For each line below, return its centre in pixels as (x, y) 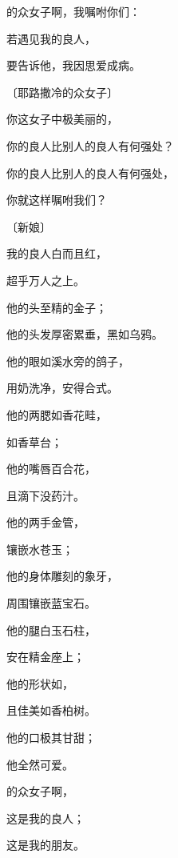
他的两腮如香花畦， (57, 414)
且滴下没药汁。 (45, 495)
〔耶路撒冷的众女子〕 (62, 92)
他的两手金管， (45, 522)
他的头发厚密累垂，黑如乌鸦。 (85, 334)
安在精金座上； (45, 657)
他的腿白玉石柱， (51, 629)
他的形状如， (40, 683)
